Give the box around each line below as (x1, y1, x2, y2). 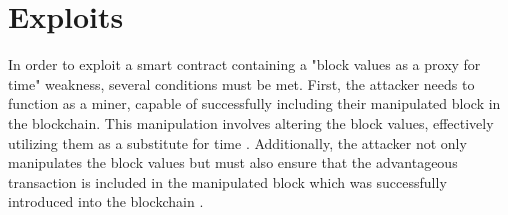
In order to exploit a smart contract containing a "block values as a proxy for (8, 54, 481, 75)
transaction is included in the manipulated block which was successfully (8, 171, 447, 192)
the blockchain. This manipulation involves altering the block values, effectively (8, 112, 494, 133)
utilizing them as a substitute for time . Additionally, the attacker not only (8, 132, 467, 153)
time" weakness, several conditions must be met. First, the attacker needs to (8, 73, 475, 94)
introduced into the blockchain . (8, 191, 204, 212)
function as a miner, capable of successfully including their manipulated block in (8, 93, 501, 114)
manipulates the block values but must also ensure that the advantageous (8, 152, 458, 173)
